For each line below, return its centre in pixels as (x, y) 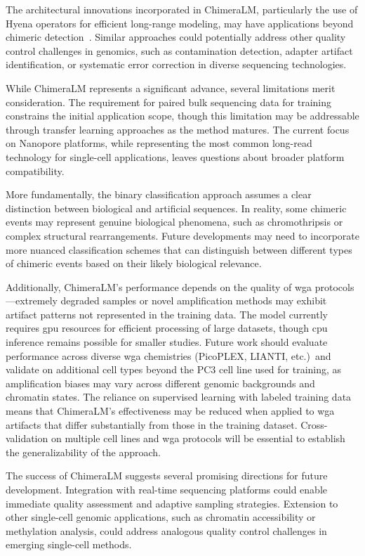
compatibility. (35, 170)
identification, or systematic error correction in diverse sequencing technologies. (176, 64)
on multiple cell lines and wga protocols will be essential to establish (198, 438)
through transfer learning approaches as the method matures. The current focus (178, 129)
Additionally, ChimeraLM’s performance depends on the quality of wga (159, 286)
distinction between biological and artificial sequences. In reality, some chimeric (176, 208)
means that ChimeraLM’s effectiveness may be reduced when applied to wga (170, 411)
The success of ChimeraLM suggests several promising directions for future (167, 476)
